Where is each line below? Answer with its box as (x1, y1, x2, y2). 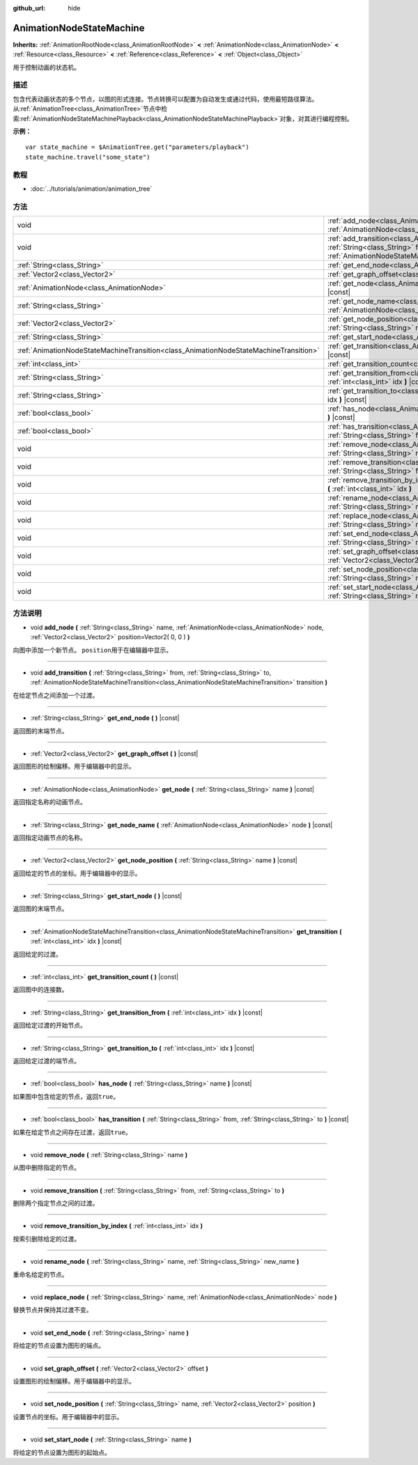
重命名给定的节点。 (13, 1270, 68, 1278)
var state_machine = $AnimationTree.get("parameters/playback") (25, 143, 250, 151)
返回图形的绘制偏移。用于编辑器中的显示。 (13, 762, 135, 771)
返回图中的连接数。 (13, 985, 68, 994)
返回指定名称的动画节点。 (13, 798, 86, 806)
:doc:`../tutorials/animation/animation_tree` (30, 185, 153, 193)
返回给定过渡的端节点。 (13, 1056, 80, 1065)
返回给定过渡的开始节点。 (13, 1021, 86, 1030)
